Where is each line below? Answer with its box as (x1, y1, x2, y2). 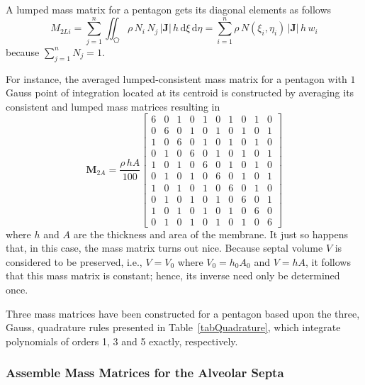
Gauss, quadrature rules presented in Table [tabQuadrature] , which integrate (6, 320, 341, 335)
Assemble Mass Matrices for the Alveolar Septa (6, 364, 284, 381)
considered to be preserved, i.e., (6, 254, 142, 269)
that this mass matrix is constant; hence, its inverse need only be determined (6, 268, 340, 283)
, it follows (305, 254, 351, 269)
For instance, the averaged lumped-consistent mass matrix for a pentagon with (6, 71, 347, 86)
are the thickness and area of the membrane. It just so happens (73, 226, 349, 241)
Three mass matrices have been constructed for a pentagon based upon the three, (6, 306, 360, 320)
